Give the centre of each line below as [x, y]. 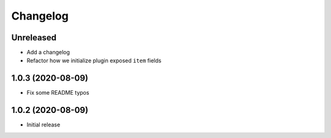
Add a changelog [48, 53]
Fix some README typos [58, 93]
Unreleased [34, 38]
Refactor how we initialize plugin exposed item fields [94, 60]
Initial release [44, 125]
